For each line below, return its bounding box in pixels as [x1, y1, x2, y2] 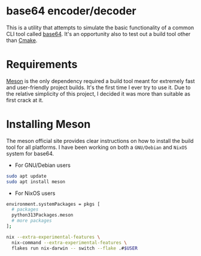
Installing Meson [6, 118, 91, 131]
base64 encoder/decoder [6, 4, 136, 18]
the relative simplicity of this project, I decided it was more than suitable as [6, 90, 190, 97]
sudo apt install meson [6, 178, 66, 185]
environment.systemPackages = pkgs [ [6, 201, 100, 207]
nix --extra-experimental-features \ [6, 234, 100, 240]
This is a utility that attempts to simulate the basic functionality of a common [6, 24, 194, 31]
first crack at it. [6, 96, 44, 103]
